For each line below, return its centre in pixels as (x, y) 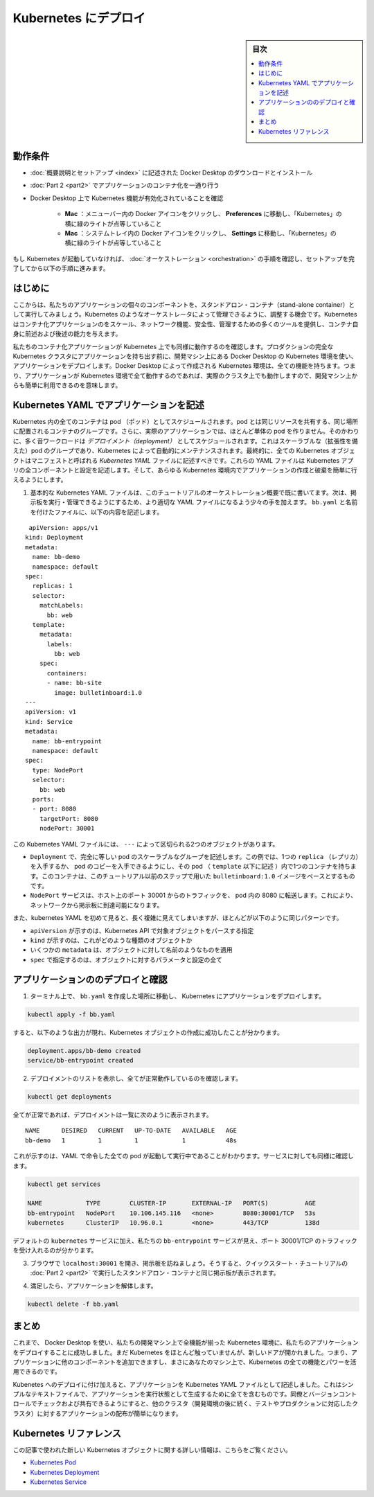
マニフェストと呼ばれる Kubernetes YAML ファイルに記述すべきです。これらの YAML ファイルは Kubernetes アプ (192, 460)
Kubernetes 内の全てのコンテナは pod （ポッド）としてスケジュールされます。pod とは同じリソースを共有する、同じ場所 (186, 422)
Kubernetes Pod (53, 1462)
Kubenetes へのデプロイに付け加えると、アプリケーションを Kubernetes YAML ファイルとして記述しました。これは (177, 1384)
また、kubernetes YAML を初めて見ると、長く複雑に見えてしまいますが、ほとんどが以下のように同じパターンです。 (178, 918)
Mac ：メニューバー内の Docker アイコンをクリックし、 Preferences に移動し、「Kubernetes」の (203, 214)
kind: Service (49, 721)
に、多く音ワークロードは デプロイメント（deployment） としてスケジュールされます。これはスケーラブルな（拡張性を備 (185, 441)
